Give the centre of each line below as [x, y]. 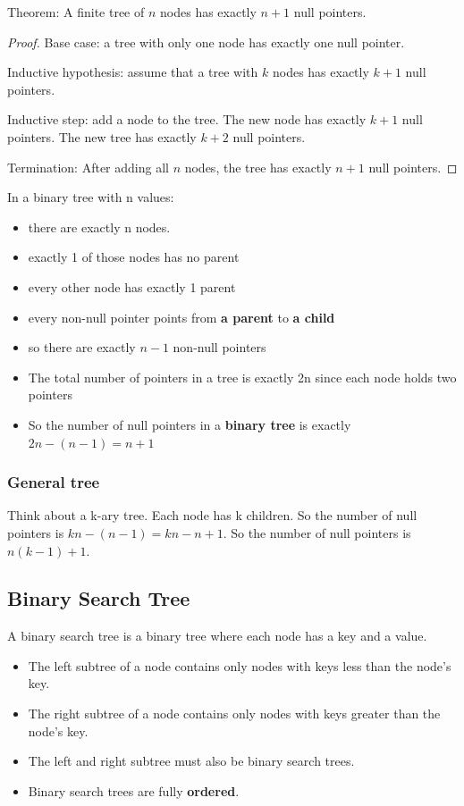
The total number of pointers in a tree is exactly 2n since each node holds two [242, 377]
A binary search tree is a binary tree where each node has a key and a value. [217, 636]
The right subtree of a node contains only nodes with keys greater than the [234, 714]
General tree [54, 482]
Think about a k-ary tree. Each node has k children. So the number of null [212, 515]
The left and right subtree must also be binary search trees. [191, 761]
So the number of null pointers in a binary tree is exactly [190, 424]
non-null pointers [219, 347]
